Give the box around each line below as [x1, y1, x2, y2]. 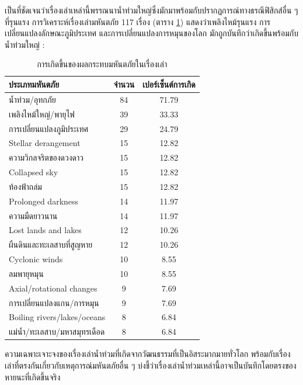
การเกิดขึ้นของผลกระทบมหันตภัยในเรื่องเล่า [37, 58, 168, 70]
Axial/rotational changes [9, 282, 97, 294]
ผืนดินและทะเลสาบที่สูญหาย [9, 238, 93, 251]
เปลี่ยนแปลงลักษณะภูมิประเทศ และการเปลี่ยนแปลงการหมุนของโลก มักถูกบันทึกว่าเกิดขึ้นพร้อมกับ [5, 27, 298, 39]
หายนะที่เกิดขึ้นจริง [5, 370, 61, 383]
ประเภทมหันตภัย [9, 78, 60, 90]
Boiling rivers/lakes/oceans [9, 311, 106, 323]
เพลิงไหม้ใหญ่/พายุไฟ [9, 107, 75, 120]
